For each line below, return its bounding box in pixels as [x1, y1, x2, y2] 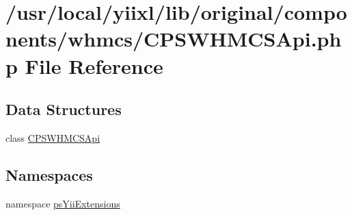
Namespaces [5, 164, 93, 185]
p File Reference [5, 51, 163, 79]
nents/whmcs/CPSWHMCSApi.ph [5, 25, 342, 53]
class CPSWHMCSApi [5, 130, 100, 144]
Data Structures [5, 99, 122, 120]
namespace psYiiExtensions [5, 196, 120, 210]
